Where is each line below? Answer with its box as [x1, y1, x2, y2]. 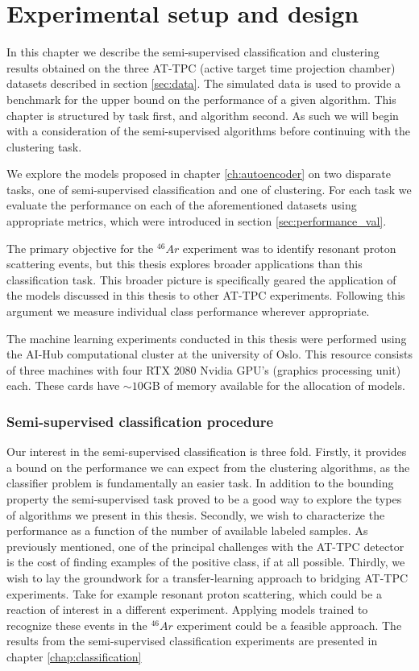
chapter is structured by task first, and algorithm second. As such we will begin [6, 106, 399, 123]
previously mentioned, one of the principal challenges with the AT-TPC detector [6, 537, 404, 554]
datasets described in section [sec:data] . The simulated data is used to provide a [6, 75, 401, 92]
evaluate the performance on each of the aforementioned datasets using [6, 197, 357, 213]
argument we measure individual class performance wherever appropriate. [6, 303, 370, 320]
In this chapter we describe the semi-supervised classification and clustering [6, 43, 380, 60]
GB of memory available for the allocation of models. [143, 377, 405, 394]
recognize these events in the [6, 616, 147, 633]
